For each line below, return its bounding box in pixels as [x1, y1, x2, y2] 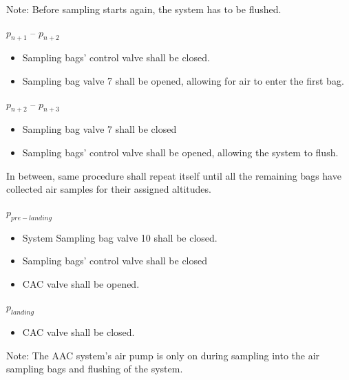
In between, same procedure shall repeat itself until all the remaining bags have [6, 168, 341, 182]
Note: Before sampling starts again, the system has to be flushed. [6, 2, 282, 16]
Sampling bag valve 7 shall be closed [22, 122, 177, 136]
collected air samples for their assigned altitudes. [6, 182, 211, 196]
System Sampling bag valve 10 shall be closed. [22, 230, 218, 244]
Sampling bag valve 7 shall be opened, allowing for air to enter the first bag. [22, 73, 344, 87]
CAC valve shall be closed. [22, 325, 135, 339]
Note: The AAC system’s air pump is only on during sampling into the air [6, 348, 320, 362]
